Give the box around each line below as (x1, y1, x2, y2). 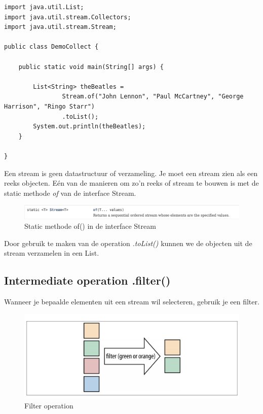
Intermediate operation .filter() (4, 272, 171, 288)
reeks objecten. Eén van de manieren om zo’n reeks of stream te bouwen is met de (4, 178, 259, 188)
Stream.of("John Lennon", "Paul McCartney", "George (62, 93, 244, 100)
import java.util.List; (4, 4, 84, 11)
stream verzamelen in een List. (4, 248, 99, 258)
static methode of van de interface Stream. (4, 187, 136, 198)
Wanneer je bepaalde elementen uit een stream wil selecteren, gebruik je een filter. (4, 296, 259, 307)
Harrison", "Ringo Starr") (4, 102, 95, 110)
